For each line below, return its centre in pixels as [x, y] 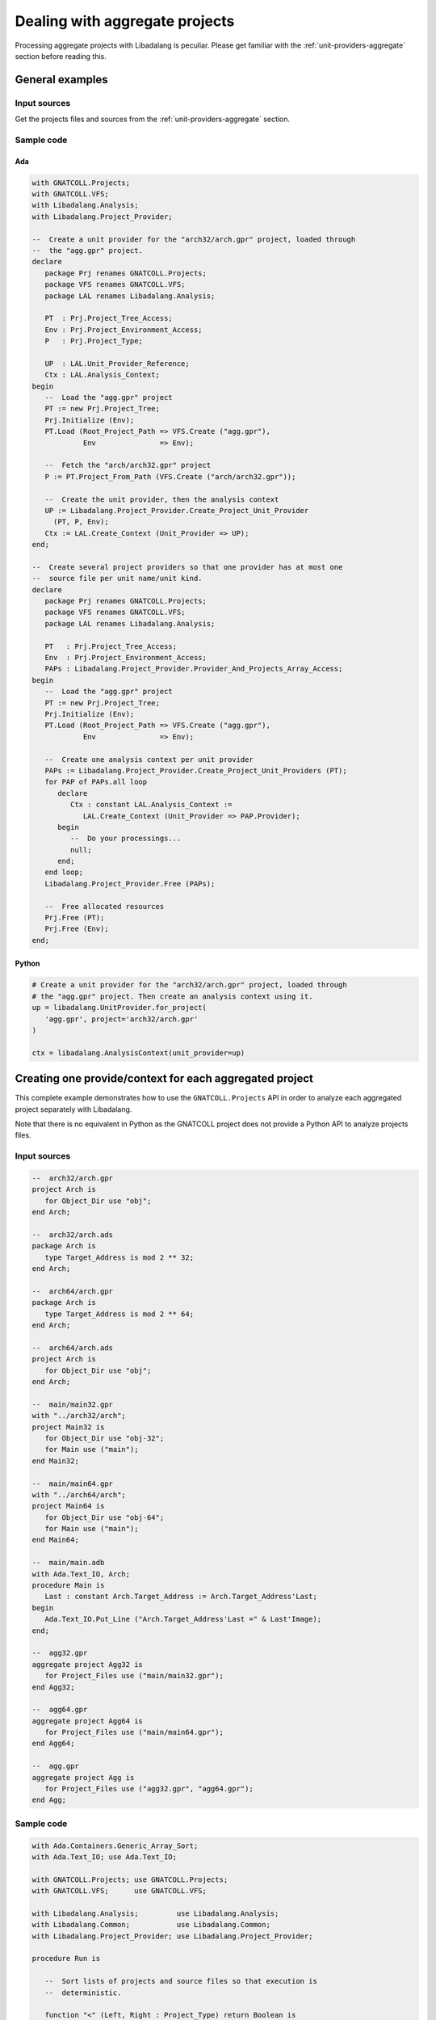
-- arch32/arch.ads [72, 1235]
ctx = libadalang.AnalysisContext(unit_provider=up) [138, 1053]
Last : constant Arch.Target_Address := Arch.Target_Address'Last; [181, 1597]
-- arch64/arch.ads [72, 1348]
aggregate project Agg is [83, 1777]
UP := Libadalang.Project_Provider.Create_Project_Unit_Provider [177, 510]
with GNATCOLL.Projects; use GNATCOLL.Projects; [130, 1879]
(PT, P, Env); [81, 522]
